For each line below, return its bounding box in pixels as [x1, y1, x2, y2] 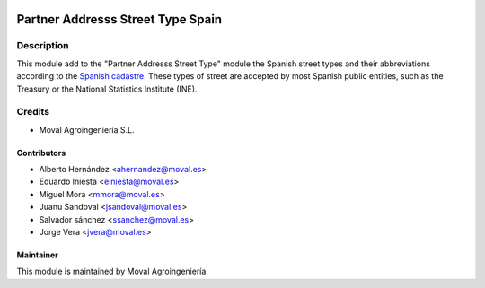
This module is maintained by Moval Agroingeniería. [16, 266, 208, 277]
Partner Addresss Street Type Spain [16, 12, 223, 27]
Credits [16, 106, 49, 118]
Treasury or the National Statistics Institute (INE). [16, 83, 198, 94]
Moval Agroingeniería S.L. [39, 124, 135, 135]
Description [16, 39, 69, 52]
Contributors [16, 147, 66, 158]
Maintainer [16, 249, 58, 260]
